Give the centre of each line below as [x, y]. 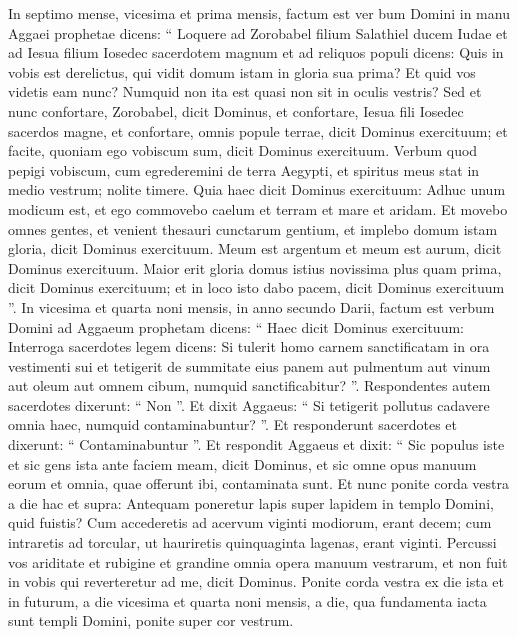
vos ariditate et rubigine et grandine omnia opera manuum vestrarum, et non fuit [258, 561]
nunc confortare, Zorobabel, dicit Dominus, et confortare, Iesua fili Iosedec [236, 110]
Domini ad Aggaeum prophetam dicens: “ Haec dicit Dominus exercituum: [236, 326]
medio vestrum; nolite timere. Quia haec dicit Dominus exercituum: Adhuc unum [257, 189]
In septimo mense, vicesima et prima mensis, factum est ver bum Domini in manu [259, 13]
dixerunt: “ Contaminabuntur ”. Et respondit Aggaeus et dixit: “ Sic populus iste [256, 444]
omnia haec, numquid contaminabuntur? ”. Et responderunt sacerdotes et [232, 424]
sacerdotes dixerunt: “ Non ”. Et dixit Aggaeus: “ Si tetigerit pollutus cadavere [249, 404]
